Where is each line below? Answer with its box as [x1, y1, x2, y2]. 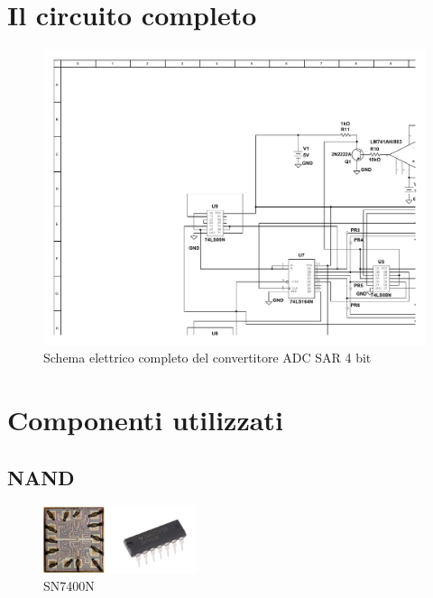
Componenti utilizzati [7, 401, 283, 438]
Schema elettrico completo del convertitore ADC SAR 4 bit [43, 348, 372, 367]
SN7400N [43, 576, 95, 595]
